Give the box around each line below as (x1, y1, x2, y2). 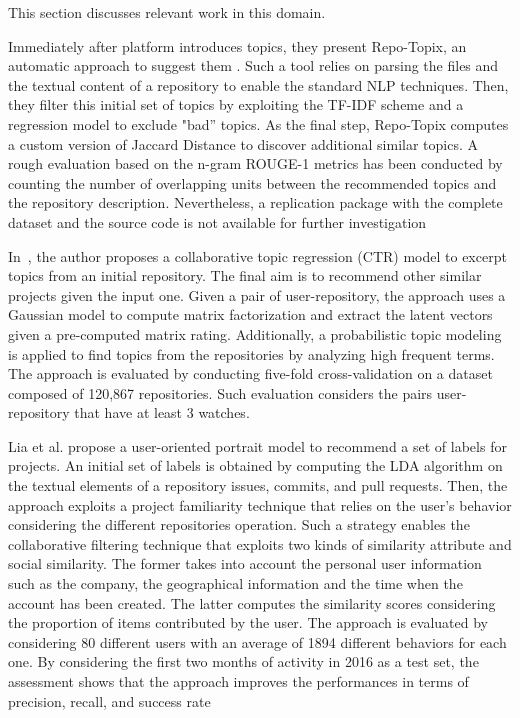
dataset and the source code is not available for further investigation (8, 211, 427, 232)
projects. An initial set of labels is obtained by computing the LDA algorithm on (8, 455, 503, 476)
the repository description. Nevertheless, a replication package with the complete (8, 192, 503, 213)
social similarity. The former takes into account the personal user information (8, 553, 482, 574)
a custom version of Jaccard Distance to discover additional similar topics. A (8, 133, 478, 154)
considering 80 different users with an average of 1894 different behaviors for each (8, 631, 507, 652)
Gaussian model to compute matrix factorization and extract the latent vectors (8, 304, 493, 325)
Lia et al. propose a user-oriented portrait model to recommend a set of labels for (8, 435, 507, 456)
